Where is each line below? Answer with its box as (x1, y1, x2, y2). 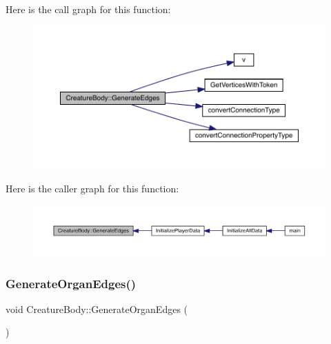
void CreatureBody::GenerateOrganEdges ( (6, 301, 188, 316)
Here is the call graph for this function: (6, 2, 171, 16)
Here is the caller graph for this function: (6, 181, 179, 196)
